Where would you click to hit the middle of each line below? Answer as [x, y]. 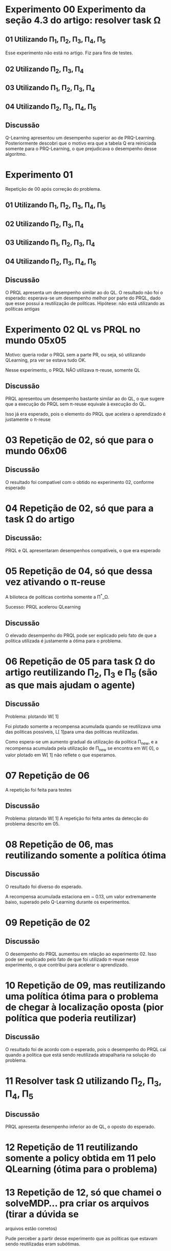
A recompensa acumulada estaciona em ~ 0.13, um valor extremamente [81, 896]
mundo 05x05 [36, 340]
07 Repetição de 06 [47, 776]
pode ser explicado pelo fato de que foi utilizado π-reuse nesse [72, 959]
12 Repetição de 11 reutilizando [72, 1147]
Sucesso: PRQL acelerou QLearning [43, 607]
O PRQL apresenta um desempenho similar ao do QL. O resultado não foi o [84, 292]
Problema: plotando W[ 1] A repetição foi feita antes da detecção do [77, 818]
